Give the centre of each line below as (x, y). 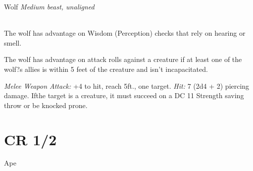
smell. (13, 42)
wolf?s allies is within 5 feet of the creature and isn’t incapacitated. (106, 69)
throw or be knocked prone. (46, 105)
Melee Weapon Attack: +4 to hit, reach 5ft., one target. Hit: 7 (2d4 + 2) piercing (127, 85)
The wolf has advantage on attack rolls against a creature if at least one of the (123, 59)
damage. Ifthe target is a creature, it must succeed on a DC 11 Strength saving (124, 95)
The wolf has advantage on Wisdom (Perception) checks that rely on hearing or (125, 33)
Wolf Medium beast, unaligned (49, 6)
